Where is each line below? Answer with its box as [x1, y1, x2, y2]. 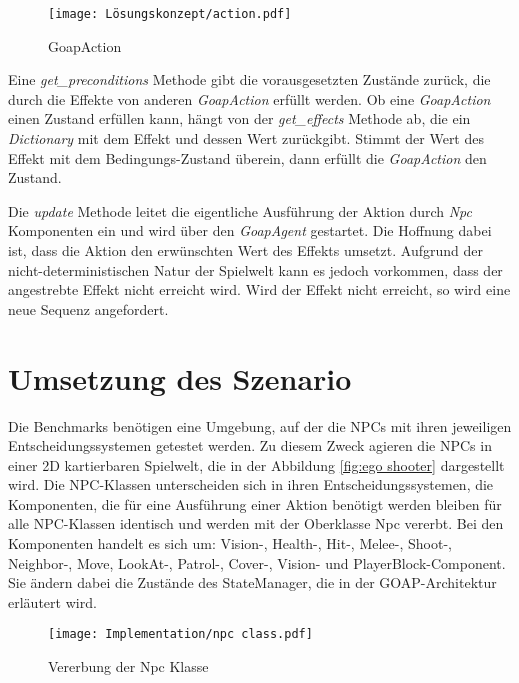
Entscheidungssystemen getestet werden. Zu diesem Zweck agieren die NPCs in [8, 435, 492, 456]
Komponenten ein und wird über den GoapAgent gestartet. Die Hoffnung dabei [8, 220, 492, 241]
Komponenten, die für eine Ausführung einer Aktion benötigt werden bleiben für [8, 493, 502, 514]
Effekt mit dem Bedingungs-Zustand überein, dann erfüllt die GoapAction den [8, 147, 487, 168]
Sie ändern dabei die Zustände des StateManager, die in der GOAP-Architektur [8, 572, 497, 593]
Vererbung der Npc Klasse [48, 656, 209, 677]
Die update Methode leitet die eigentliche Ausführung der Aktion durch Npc [8, 200, 473, 221]
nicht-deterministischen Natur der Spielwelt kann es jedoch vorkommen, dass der [8, 259, 503, 280]
